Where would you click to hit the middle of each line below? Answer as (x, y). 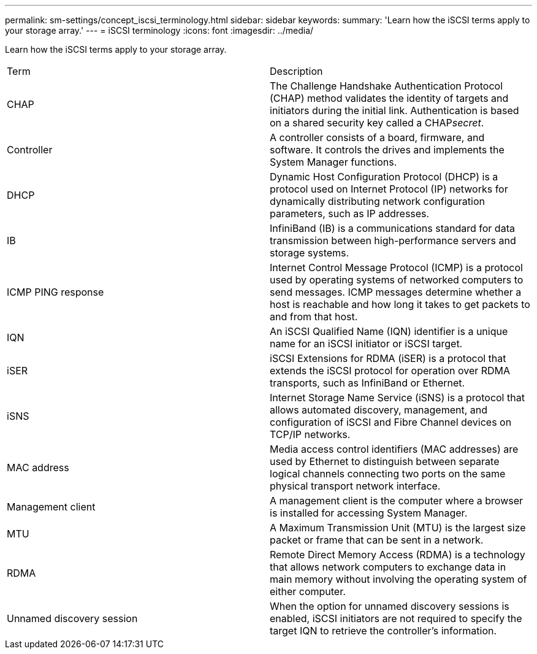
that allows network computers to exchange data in (388, 567)
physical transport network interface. (355, 486)
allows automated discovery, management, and (379, 410)
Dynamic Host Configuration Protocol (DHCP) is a (384, 177)
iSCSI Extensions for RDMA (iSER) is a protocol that (388, 358)
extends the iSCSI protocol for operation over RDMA (390, 371)
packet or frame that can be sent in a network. (377, 540)
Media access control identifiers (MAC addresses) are (394, 449)
